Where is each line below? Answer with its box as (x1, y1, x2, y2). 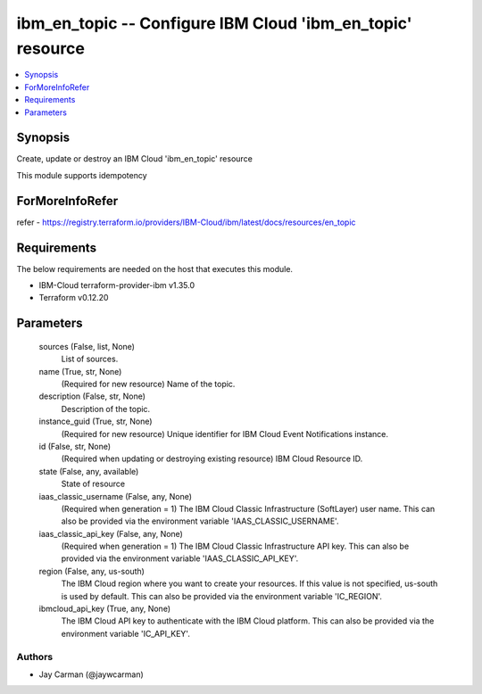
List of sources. (61, 353, 119, 365)
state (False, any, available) (38, 466, 139, 476)
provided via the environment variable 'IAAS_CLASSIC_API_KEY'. (61, 553, 299, 564)
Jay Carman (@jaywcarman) (38, 669, 145, 680)
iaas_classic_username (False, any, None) (38, 491, 192, 501)
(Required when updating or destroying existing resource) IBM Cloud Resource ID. (61, 453, 363, 464)
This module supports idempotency (16, 169, 147, 180)
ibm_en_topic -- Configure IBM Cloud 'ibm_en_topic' (16, 13, 412, 33)
